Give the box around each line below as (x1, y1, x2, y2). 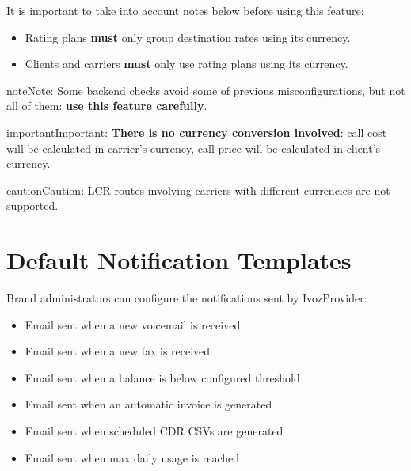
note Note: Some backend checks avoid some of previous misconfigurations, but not (6, 82, 405, 98)
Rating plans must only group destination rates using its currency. (25, 28, 351, 45)
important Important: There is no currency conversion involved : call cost (6, 123, 387, 140)
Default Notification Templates (6, 244, 352, 276)
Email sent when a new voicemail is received (25, 316, 241, 332)
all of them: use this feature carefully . (6, 97, 207, 114)
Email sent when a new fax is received (25, 343, 211, 359)
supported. (6, 197, 59, 214)
